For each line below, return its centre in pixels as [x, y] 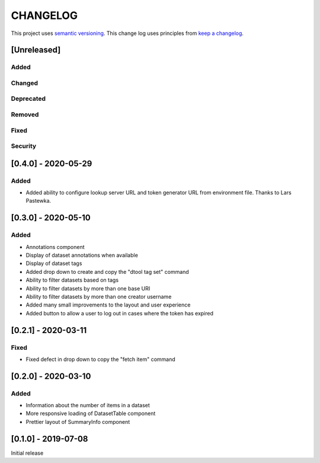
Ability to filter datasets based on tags [72, 280]
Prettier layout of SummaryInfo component [78, 422]
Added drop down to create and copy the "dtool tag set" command [107, 272]
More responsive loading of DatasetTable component [91, 413]
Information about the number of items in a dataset [88, 405]
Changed [25, 83]
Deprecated [28, 99]
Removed [25, 114]
